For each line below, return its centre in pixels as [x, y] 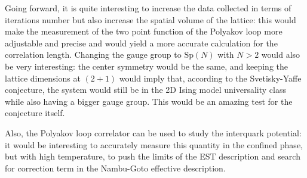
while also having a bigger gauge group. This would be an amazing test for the [149, 101]
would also [281, 54]
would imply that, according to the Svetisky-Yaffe [210, 78]
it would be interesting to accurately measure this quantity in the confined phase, [154, 144]
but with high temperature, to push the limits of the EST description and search [153, 156]
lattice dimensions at [43, 78]
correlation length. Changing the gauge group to [93, 54]
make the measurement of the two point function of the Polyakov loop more [144, 31]
